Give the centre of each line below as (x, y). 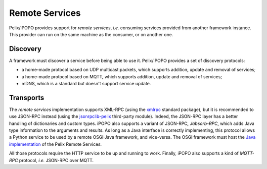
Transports (27, 97)
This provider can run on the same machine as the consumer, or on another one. (91, 34)
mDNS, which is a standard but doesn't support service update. (86, 84)
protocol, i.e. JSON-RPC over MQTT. (56, 160)
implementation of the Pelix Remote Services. (56, 144)
